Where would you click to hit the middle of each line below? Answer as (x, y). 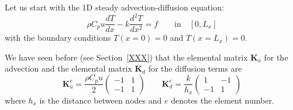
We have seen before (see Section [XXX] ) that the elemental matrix (126, 57)
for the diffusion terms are (195, 68)
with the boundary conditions (58, 38)
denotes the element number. (223, 100)
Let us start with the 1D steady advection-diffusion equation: (114, 7)
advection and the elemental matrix (68, 68)
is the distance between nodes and (101, 100)
